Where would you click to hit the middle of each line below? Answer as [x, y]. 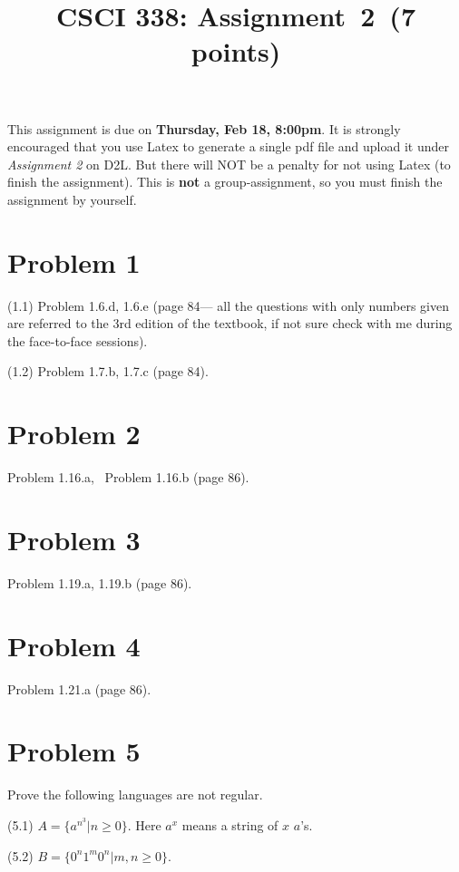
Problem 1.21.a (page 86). [79, 688]
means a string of [230, 824]
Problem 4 [74, 645]
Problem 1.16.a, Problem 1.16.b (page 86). [128, 477]
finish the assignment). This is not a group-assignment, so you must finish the [225, 182]
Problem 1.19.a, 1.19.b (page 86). [100, 582]
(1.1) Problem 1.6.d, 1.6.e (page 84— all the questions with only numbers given [229, 305]
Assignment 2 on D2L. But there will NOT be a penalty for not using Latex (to [229, 164]
